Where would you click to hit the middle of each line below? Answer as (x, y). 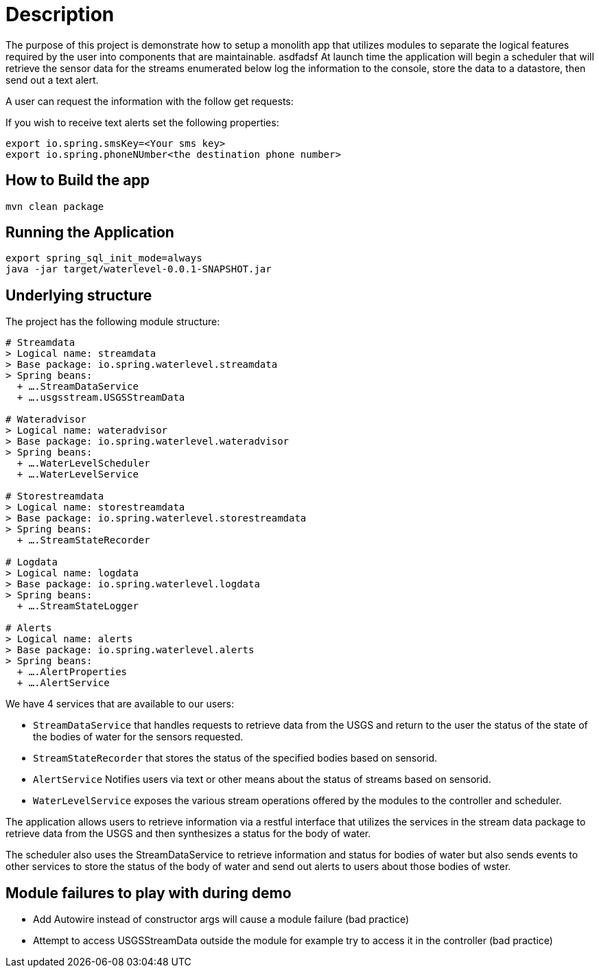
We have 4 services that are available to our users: (120, 704)
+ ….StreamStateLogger (78, 606)
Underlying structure (79, 295)
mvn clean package (55, 206)
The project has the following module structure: (113, 322)
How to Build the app (78, 180)
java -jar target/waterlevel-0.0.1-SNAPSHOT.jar (139, 269)
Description (60, 14)
